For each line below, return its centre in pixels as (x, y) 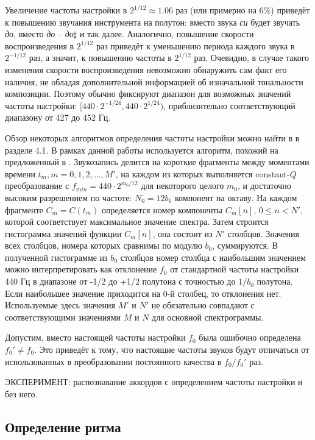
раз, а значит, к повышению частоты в (100, 58)
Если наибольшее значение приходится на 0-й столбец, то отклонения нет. (143, 293)
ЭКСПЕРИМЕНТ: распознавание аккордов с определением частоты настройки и (154, 382)
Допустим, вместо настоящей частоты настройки (95, 337)
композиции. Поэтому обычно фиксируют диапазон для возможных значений (148, 94)
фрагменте (24, 209)
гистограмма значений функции (63, 233)
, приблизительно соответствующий (229, 105)
